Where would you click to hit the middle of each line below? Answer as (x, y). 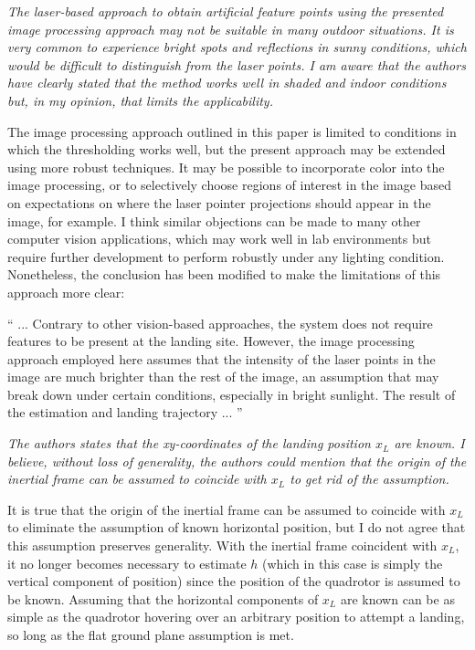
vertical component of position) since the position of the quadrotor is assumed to (234, 581)
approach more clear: (66, 292)
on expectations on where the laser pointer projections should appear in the (219, 202)
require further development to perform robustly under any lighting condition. (226, 256)
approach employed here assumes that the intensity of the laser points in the (222, 358)
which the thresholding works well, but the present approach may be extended (227, 149)
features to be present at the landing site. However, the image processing (211, 341)
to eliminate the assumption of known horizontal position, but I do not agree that (237, 527)
